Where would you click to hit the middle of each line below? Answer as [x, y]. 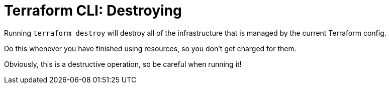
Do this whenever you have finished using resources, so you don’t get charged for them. [150, 48]
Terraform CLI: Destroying [93, 11]
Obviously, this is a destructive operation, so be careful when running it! [123, 64]
